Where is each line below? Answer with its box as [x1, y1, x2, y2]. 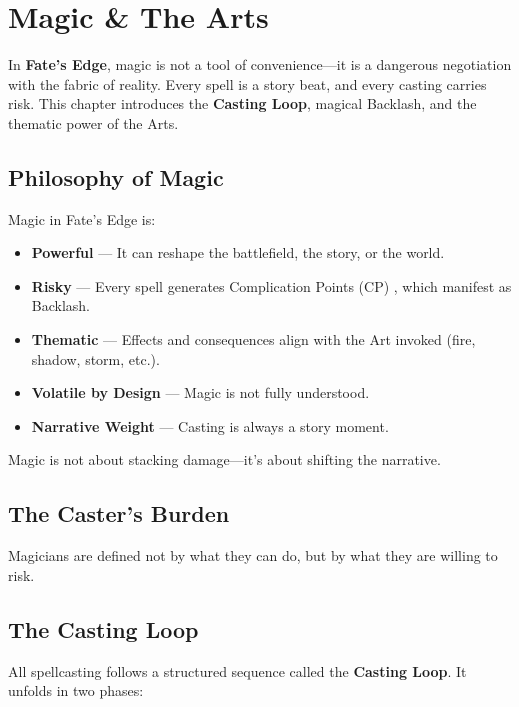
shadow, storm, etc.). [31, 348, 160, 369]
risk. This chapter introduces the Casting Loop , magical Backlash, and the [8, 93, 477, 114]
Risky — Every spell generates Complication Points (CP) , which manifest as [31, 275, 512, 296]
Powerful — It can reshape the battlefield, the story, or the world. [31, 242, 445, 263]
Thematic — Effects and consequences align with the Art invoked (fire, [31, 329, 476, 350]
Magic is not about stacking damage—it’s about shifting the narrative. [8, 449, 441, 470]
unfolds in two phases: [8, 680, 144, 701]
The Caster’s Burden [8, 498, 230, 529]
